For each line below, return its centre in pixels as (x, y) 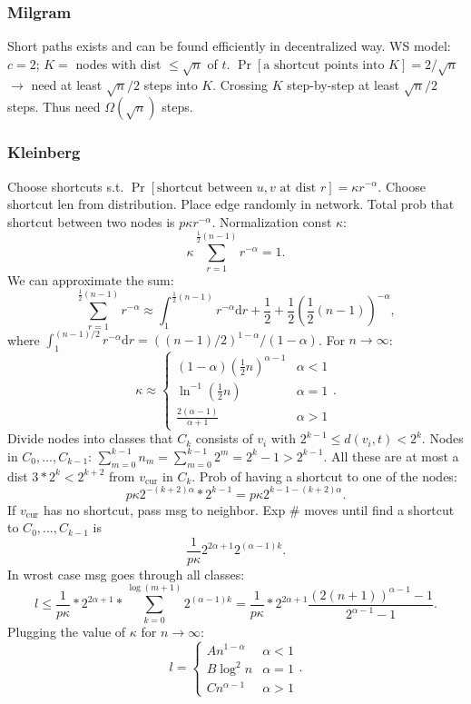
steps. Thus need (54, 107)
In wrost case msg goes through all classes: (126, 574)
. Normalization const (272, 221)
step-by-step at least (343, 84)
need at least (67, 84)
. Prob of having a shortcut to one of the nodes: (324, 476)
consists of (224, 438)
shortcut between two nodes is (91, 221)
